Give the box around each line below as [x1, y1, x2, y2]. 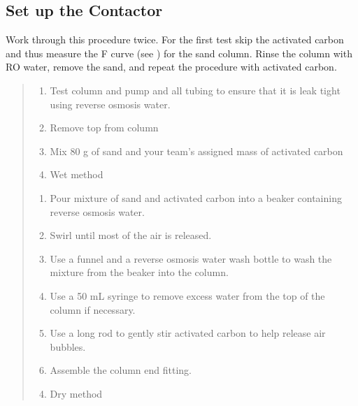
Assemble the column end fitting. [50, 363, 192, 377]
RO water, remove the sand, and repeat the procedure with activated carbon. [6, 59, 337, 74]
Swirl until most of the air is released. [50, 228, 212, 242]
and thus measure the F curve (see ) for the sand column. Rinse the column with [6, 45, 352, 60]
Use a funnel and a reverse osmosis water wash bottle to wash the [50, 251, 332, 266]
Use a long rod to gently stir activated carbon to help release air [50, 326, 326, 340]
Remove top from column [50, 120, 159, 135]
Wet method [50, 167, 103, 182]
